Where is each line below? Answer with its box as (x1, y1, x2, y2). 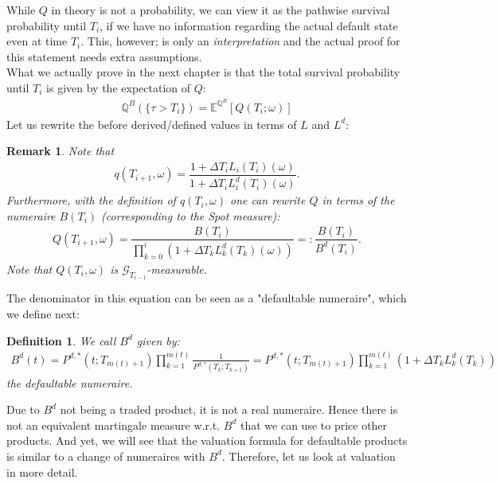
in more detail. (6, 463, 78, 480)
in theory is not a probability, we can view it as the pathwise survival (51, 2, 390, 18)
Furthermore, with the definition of (6, 192, 176, 208)
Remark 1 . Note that (6, 142, 115, 159)
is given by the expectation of (46, 79, 191, 95)
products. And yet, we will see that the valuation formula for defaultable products (6, 432, 408, 449)
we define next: (6, 305, 80, 321)
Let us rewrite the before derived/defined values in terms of (6, 115, 297, 132)
